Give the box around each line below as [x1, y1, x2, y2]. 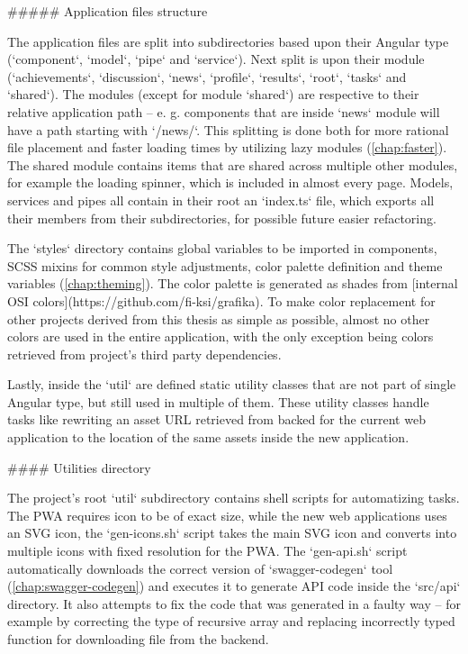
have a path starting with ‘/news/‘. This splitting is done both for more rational [7, 120, 449, 139]
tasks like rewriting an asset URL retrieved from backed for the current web [7, 410, 426, 429]
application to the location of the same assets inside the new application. [7, 428, 409, 447]
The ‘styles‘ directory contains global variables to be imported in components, [7, 239, 437, 258]
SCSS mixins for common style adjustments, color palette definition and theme [7, 256, 443, 275]
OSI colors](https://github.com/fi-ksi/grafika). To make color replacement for [7, 291, 436, 310]
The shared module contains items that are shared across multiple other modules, [7, 155, 458, 174]
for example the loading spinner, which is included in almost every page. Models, [7, 173, 454, 192]
